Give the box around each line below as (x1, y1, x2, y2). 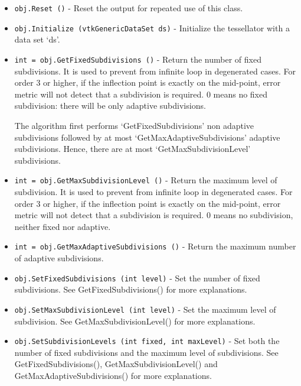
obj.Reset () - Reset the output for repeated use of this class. (14, 2, 243, 14)
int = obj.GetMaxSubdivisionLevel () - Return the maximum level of (14, 174, 277, 186)
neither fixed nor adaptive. (14, 220, 111, 232)
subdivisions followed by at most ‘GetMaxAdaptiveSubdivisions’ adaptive (14, 131, 280, 143)
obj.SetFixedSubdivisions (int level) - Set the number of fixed (14, 271, 260, 284)
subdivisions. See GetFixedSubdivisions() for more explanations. (14, 283, 247, 296)
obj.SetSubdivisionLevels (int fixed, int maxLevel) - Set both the (14, 335, 280, 347)
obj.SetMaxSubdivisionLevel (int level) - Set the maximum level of (14, 303, 276, 315)
